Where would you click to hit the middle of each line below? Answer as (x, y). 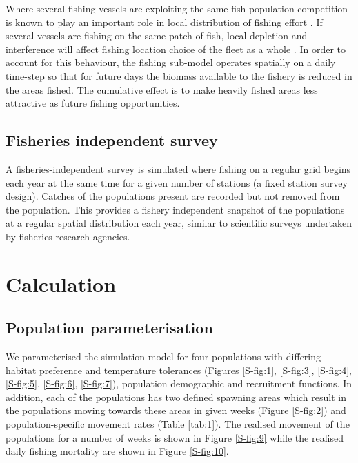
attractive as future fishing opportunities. (93, 103)
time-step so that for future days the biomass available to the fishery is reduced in (179, 75)
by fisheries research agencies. (68, 236)
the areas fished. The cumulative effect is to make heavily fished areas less (162, 89)
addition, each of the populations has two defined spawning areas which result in (176, 397)
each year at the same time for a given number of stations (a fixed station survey (177, 182)
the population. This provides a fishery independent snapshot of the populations (175, 209)
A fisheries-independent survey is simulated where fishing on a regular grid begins (178, 168)
